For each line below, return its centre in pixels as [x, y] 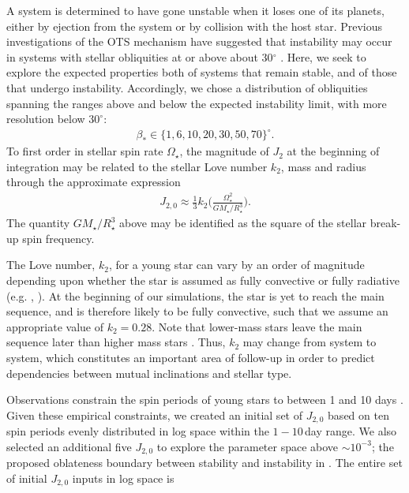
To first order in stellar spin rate [85, 151]
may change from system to [310, 342]
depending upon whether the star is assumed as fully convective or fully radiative [203, 280]
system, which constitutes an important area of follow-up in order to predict [191, 357]
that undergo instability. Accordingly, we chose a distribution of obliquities [187, 87]
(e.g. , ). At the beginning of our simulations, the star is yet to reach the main [195, 295]
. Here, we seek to [323, 56]
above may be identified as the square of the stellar [243, 223]
